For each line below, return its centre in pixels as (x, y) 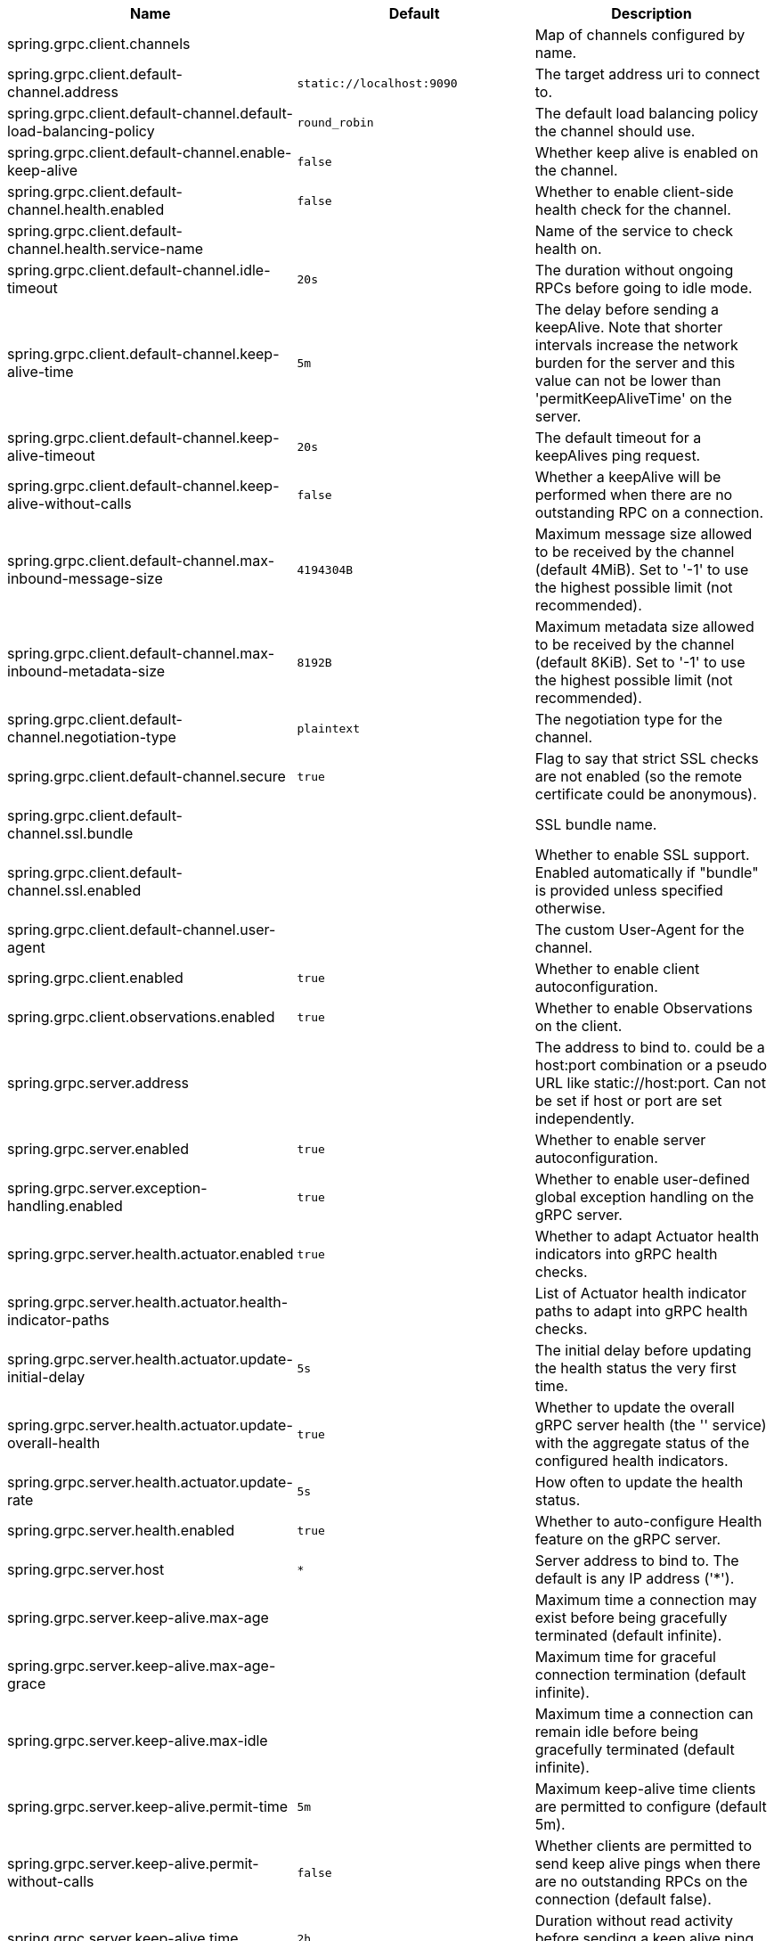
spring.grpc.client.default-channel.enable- (150, 152)
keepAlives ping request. (618, 455)
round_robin (335, 122)
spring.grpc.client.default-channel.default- (150, 113)
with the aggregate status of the (642, 1443)
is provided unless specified (629, 890)
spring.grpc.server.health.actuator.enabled (151, 1254)
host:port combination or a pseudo (651, 1065)
